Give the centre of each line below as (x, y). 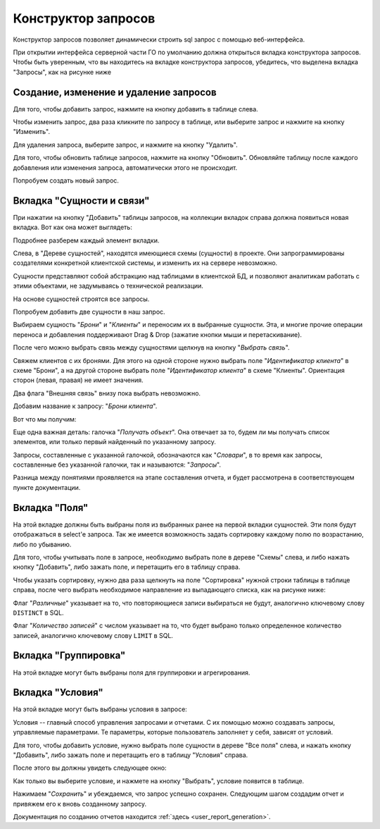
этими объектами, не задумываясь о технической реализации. (108, 286)
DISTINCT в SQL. (38, 613)
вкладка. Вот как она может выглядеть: (73, 227)
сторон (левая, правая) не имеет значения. (78, 380)
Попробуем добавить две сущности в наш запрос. (89, 312)
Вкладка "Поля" (51, 508)
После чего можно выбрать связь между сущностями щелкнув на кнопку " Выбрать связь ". (151, 348)
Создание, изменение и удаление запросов (115, 92)
